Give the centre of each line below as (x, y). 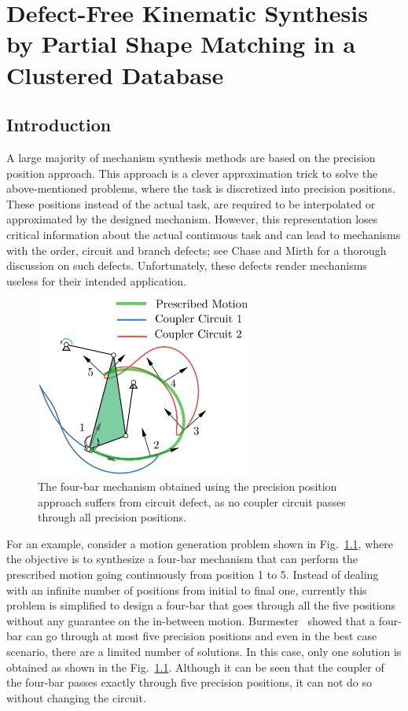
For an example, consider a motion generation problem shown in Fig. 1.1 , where (200, 543)
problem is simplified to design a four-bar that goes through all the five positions (201, 605)
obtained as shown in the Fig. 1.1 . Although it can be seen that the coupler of (195, 667)
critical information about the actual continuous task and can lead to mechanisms (204, 234)
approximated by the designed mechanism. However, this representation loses (192, 219)
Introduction (59, 125)
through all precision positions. (112, 517)
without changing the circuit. (76, 697)
